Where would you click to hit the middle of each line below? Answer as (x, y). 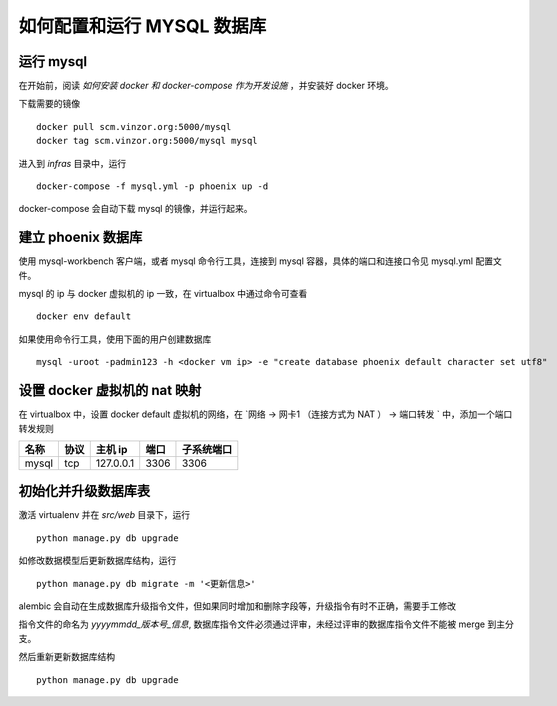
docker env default (84, 316)
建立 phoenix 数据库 (80, 237)
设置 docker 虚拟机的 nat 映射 (110, 390)
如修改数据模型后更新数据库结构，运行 (97, 561)
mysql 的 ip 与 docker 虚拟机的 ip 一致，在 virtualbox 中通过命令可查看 (163, 294)
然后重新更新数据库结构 (66, 657)
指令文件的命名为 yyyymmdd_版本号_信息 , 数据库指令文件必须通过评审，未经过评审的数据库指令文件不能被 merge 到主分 (266, 624)
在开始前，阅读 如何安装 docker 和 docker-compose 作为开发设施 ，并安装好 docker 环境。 (206, 86)
